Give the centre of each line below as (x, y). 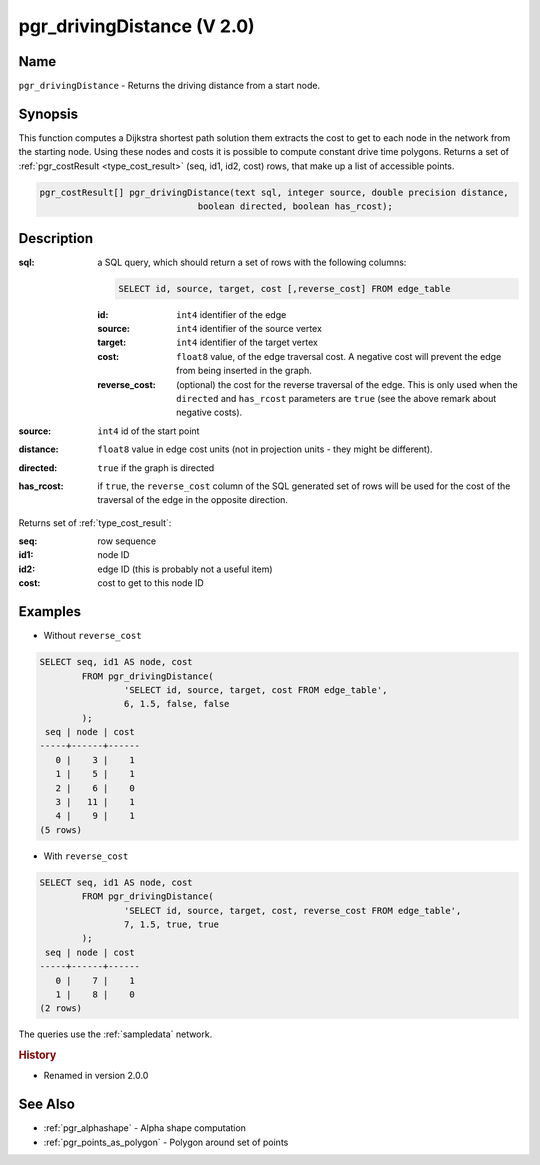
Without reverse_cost (92, 636)
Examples (50, 611)
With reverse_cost (86, 856)
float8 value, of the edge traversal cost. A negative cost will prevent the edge (339, 356)
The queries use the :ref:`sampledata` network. (115, 1034)
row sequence (127, 541)
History (37, 1055)
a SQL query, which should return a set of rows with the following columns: (252, 262)
